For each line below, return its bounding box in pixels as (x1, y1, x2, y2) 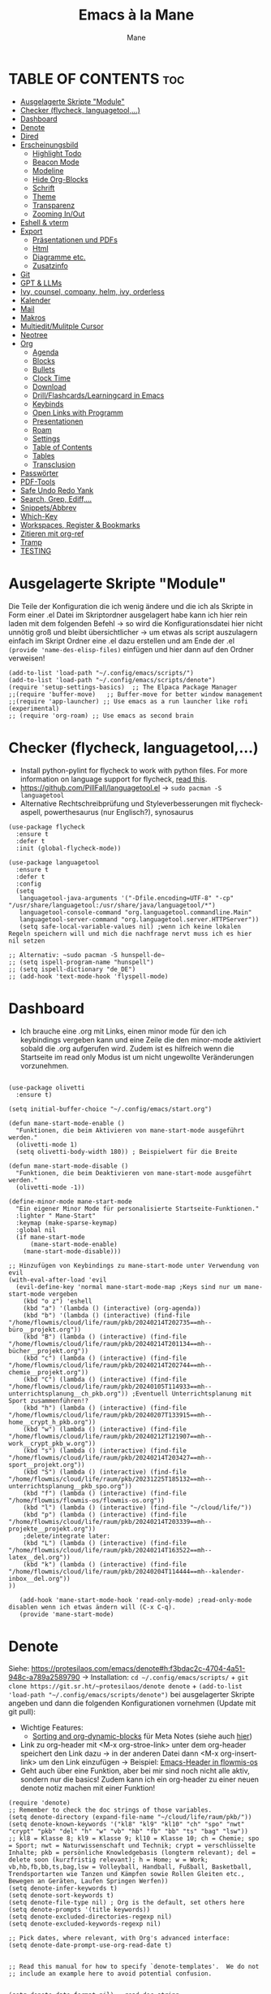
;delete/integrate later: (23, 1531, 111, 1540)
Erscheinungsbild (19, 140, 79, 150)
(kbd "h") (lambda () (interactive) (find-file (23, 1404, 187, 1412)
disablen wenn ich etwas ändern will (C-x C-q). (8, 1603, 176, 1611)
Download (32, 381, 67, 391)
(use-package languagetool (8, 858, 100, 867)
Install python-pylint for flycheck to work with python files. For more (19, 765, 247, 775)
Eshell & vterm (19, 217, 69, 227)
